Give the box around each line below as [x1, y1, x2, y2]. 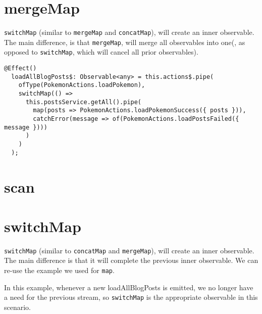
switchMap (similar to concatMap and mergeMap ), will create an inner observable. [4, 245, 254, 255]
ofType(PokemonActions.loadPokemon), [18, 81, 145, 89]
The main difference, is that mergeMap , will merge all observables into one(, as [4, 36, 245, 47]
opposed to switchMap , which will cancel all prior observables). [4, 47, 198, 57]
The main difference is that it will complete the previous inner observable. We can [4, 255, 258, 265]
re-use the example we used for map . [4, 265, 115, 276]
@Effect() [4, 65, 37, 72]
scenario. [4, 301, 31, 312]
